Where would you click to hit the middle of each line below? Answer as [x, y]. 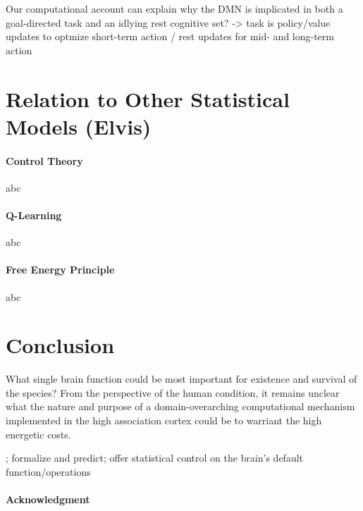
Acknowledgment [48, 499]
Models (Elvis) [79, 126]
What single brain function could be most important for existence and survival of [181, 379]
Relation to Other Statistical [148, 98]
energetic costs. [38, 434]
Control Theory [44, 160]
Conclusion [60, 345]
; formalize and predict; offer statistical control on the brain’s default [155, 458]
